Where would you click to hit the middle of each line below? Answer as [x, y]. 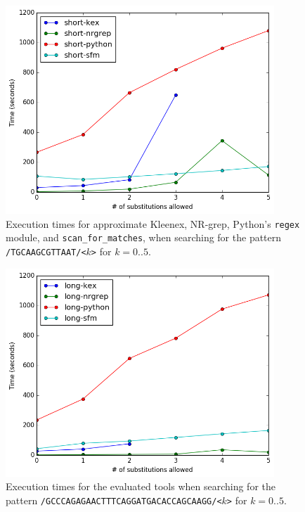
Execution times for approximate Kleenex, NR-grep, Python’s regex [153, 223]
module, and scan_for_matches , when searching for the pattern [144, 237]
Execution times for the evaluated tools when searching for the [141, 486]
